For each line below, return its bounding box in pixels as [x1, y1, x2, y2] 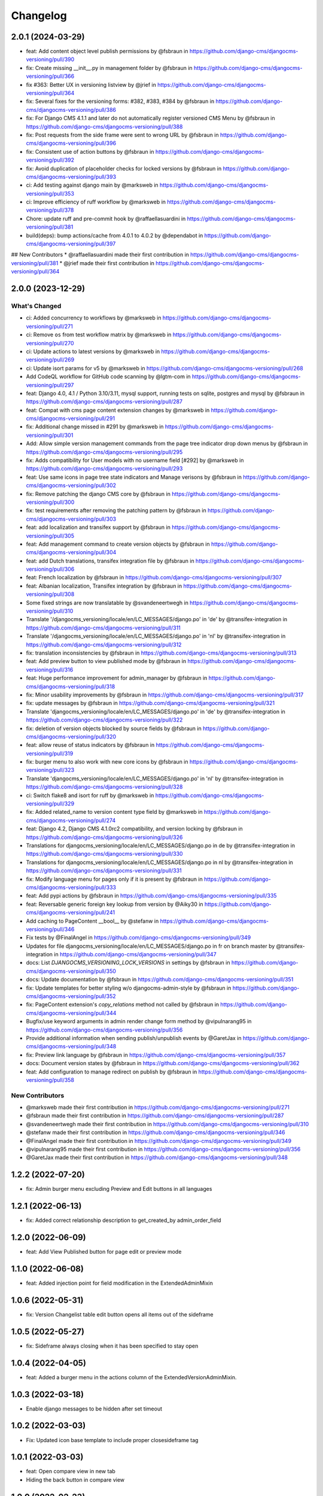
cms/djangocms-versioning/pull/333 [26, 883, 117, 891]
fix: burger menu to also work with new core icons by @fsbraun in [26, 758, 188, 765]
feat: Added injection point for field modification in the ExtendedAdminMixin [26, 1279, 214, 1287]
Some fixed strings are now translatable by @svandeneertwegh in [26, 599, 188, 606]
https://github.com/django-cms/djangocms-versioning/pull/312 [26, 641, 182, 648]
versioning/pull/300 [26, 498, 75, 506]
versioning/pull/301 [26, 431, 74, 439]
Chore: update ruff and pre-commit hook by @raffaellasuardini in [26, 215, 186, 222]
